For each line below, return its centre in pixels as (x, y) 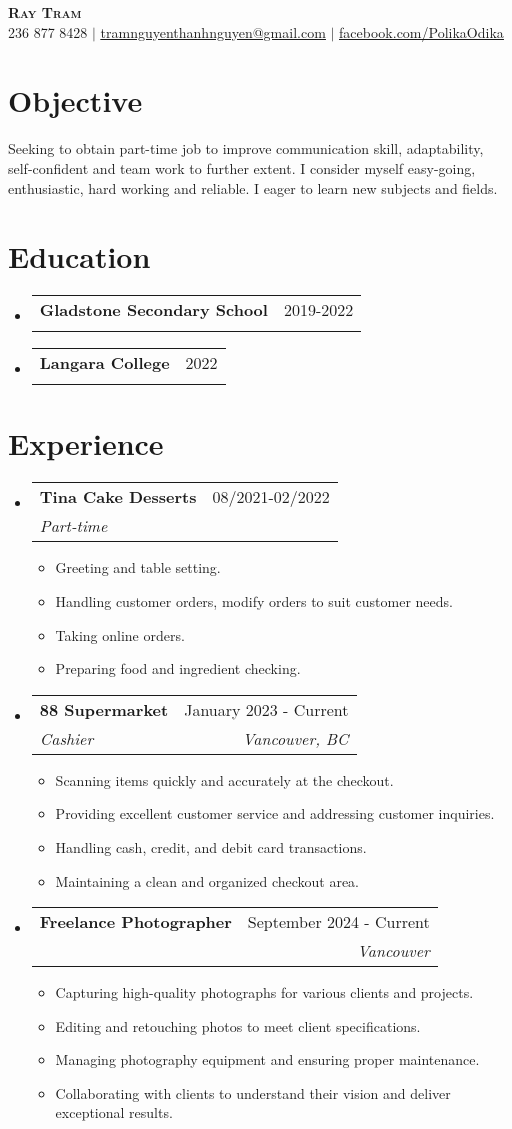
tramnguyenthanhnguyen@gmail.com (213, 31)
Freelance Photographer (135, 922)
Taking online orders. (120, 634)
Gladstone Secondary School (153, 310)
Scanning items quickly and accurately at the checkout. (224, 779)
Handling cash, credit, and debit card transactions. (211, 846)
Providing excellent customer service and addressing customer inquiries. (275, 813)
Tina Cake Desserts (118, 497)
